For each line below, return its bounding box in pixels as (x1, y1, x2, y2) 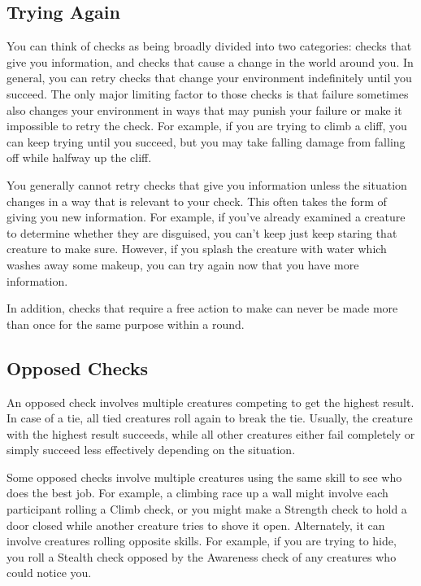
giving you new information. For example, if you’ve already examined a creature (7, 208, 406, 225)
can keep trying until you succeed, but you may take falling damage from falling (7, 133, 406, 150)
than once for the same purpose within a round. (7, 315, 245, 332)
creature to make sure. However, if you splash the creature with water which (7, 240, 387, 257)
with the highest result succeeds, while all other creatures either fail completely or (7, 425, 415, 442)
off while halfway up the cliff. (7, 149, 152, 166)
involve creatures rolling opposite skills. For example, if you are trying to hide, (7, 532, 397, 549)
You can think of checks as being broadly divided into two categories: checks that (7, 37, 412, 55)
